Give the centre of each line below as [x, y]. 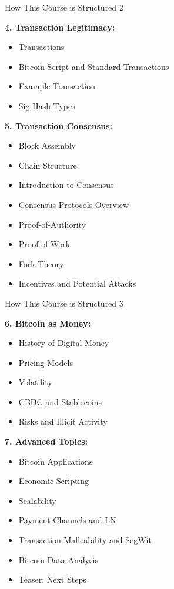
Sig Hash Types [47, 105]
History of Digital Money [64, 343]
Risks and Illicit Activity [63, 421]
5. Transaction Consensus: [58, 125]
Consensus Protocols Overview [74, 204]
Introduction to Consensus [66, 185]
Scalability [37, 500]
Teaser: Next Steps [52, 579]
